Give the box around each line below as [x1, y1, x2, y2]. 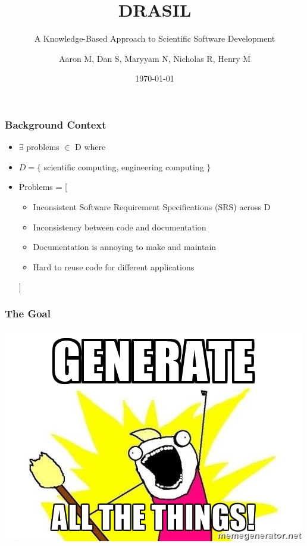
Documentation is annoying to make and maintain [33, 241, 217, 253]
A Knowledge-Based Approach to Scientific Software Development [34, 32, 275, 45]
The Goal [5, 305, 51, 320]
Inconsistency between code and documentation [33, 220, 206, 233]
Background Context [5, 117, 106, 132]
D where [75, 141, 106, 153]
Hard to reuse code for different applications [33, 260, 195, 273]
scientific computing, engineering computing [43, 160, 204, 173]
